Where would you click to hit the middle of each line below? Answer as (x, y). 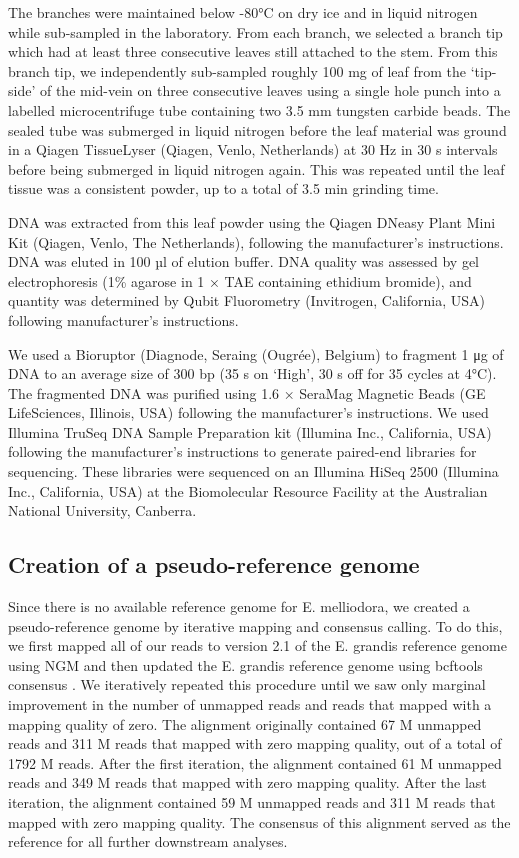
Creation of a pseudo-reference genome (214, 564)
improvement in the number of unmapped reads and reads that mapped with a (250, 704)
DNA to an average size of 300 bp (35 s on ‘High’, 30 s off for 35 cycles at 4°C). (252, 373)
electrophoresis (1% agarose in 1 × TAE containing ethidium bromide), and (240, 280)
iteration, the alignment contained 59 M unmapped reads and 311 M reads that (252, 801)
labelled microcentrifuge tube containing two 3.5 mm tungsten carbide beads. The (259, 109)
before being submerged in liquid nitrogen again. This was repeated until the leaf (256, 168)
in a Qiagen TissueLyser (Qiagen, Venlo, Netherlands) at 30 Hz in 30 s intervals (253, 149)
